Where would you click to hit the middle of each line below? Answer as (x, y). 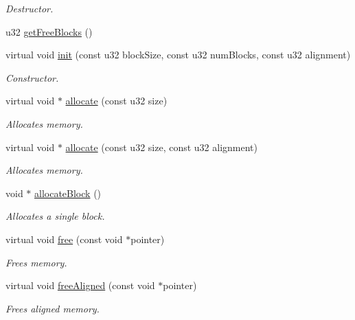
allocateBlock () (68, 193)
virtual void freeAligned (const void (80, 285)
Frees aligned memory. (53, 308)
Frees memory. (36, 262)
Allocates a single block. (55, 216)
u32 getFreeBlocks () (49, 31)
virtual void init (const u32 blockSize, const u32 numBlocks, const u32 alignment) (178, 55)
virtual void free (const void (64, 239)
